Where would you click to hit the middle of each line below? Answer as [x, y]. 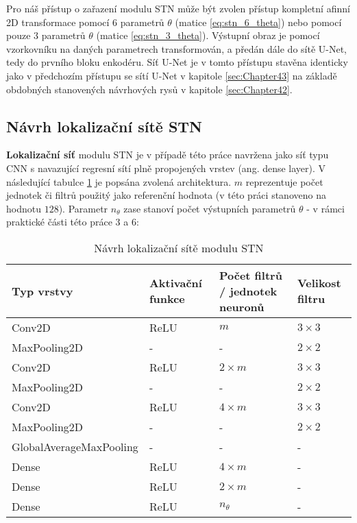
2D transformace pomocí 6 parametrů [85, 22]
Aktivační [175, 283]
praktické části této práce [59, 222]
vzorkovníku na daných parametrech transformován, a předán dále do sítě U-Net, [177, 48]
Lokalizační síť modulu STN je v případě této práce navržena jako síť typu [168, 155]
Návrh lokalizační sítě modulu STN [179, 247]
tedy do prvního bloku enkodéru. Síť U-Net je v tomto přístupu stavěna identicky [177, 62]
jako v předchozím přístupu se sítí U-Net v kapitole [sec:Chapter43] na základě [172, 75]
